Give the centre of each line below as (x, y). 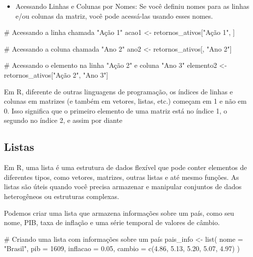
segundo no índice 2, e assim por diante (63, 120)
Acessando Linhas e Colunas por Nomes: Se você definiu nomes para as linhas (132, 6)
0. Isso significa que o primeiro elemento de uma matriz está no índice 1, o (115, 110)
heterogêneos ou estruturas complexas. (62, 196)
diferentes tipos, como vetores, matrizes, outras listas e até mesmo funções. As (122, 177)
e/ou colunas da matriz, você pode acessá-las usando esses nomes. (114, 15)
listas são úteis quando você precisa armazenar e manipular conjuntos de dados (123, 186)
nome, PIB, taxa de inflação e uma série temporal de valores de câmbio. (112, 222)
